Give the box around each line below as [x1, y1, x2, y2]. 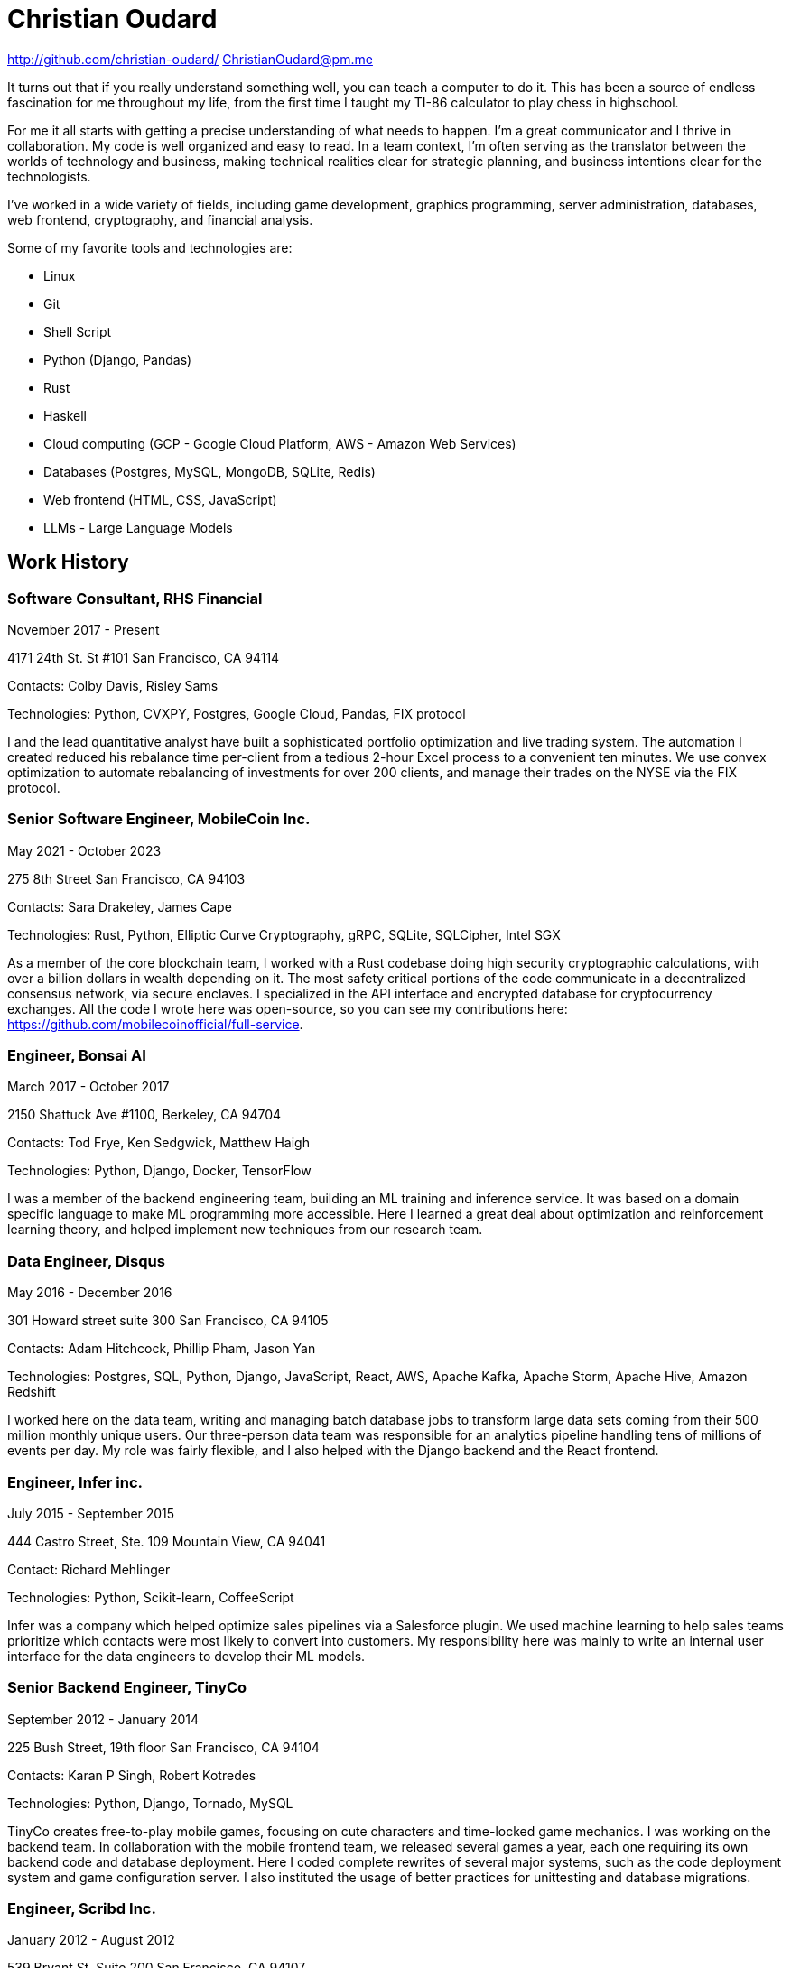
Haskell [43, 407, 87, 423]
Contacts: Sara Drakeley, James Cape [7, 898, 232, 914]
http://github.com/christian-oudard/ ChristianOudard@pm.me [7, 51, 373, 67]
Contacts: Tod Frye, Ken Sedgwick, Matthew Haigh [7, 1135, 310, 1151]
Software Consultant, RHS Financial [7, 589, 263, 608]
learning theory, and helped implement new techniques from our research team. [7, 1221, 483, 1238]
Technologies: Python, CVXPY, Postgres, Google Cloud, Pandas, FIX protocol [7, 705, 466, 721]
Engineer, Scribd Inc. [7, 1899, 156, 1918]
